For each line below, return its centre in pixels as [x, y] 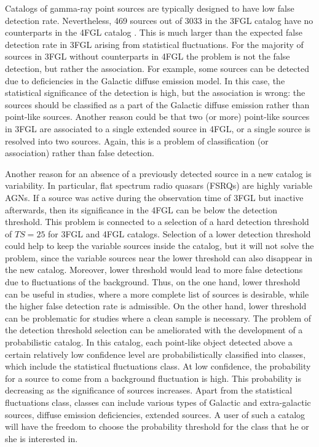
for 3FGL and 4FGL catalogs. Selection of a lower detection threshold [179, 233]
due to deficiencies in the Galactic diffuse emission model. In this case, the [145, 80]
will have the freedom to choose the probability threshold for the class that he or [157, 426]
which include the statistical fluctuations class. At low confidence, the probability [158, 366]
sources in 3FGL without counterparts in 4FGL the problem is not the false [148, 56]
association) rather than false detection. [80, 153]
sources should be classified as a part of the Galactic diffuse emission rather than [157, 104]
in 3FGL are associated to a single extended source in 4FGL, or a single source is [158, 128]
